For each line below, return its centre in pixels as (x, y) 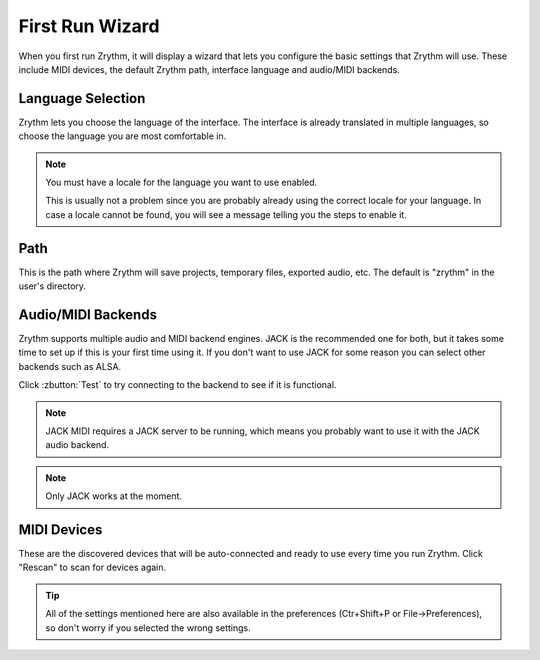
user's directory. (52, 286)
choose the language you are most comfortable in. (122, 136)
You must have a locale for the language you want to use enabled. (181, 182)
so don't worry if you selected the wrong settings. (148, 627)
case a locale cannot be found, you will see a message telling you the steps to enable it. (226, 214)
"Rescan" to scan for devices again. (92, 567)
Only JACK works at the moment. (114, 496)
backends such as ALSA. (70, 366)
